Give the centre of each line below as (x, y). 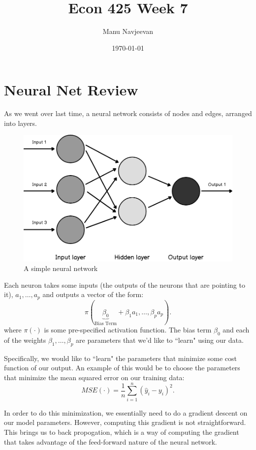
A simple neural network (61, 268)
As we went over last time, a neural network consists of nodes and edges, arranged (128, 113)
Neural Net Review (71, 90)
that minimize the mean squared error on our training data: (94, 377)
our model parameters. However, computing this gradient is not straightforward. (125, 422)
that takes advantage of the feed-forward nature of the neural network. (111, 441)
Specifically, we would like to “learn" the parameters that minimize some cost (120, 358)
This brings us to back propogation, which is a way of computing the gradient (122, 432)
